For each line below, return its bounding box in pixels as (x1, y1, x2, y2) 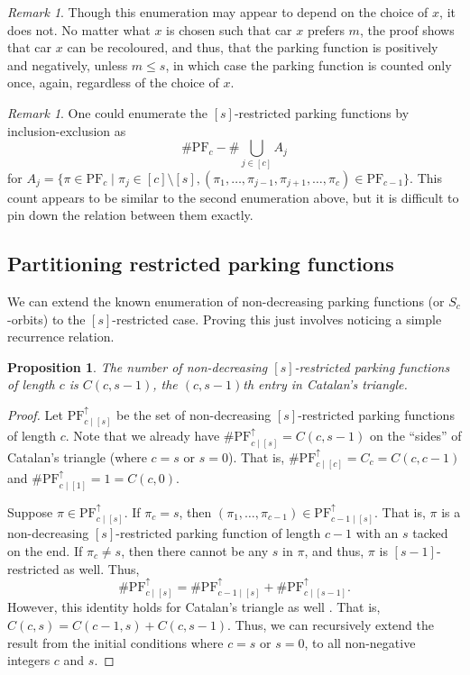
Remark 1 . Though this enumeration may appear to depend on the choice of (7, 3, 429, 21)
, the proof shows (359, 20, 455, 39)
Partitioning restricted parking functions (7, 250, 394, 278)
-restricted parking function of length (115, 524, 321, 543)
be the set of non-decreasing (115, 405, 272, 424)
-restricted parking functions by (234, 103, 410, 122)
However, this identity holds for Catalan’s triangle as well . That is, (7, 597, 381, 616)
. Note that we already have (65, 426, 220, 445)
